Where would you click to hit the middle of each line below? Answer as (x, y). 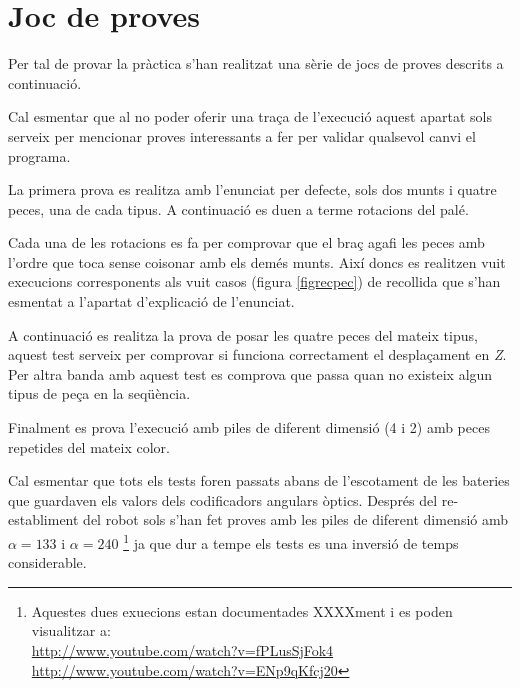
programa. (39, 155)
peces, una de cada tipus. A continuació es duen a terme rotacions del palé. (238, 208)
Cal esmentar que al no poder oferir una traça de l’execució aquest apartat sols (250, 116)
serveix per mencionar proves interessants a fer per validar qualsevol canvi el (242, 135)
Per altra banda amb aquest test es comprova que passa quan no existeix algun (250, 373)
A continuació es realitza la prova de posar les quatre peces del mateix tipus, (243, 334)
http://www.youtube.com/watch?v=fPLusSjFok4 (182, 650)
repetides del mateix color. (89, 446)
